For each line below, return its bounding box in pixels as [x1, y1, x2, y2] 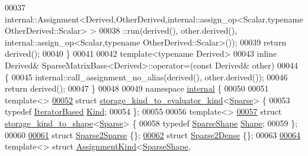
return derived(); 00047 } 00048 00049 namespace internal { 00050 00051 [5, 82, 269, 95]
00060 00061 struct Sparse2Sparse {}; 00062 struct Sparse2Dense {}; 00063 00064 [5, 128, 301, 141]
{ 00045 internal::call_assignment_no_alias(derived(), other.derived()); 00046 [5, 70, 288, 83]
